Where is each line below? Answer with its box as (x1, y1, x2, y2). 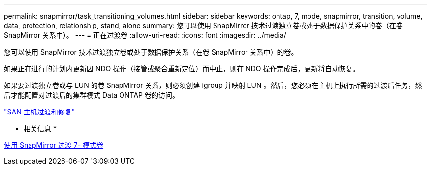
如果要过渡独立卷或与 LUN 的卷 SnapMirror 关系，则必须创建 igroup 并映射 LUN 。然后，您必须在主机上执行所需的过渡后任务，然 (4, 81, 422, 89)
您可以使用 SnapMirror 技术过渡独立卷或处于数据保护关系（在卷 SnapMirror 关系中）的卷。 (4, 48, 298, 56)
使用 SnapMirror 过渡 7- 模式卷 (4, 141, 104, 149)
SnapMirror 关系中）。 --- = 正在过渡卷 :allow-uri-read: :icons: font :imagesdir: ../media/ (4, 31, 286, 39)
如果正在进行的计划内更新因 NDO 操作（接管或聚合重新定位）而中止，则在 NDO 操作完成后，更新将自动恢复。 (4, 64, 360, 73)
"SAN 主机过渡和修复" (4, 108, 75, 116)
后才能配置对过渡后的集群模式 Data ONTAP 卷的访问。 (4, 91, 179, 99)
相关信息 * (24, 124, 57, 133)
